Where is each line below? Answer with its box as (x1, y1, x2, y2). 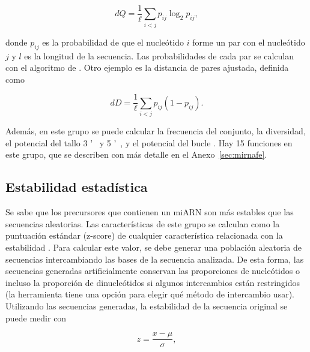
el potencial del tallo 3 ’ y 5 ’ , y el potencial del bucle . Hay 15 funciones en (5, 136, 293, 149)
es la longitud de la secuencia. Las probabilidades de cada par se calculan (24, 49, 294, 62)
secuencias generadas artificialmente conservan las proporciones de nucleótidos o (5, 264, 300, 277)
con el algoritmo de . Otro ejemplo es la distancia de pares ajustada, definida (5, 61, 289, 74)
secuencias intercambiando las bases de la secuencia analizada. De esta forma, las (5, 252, 304, 265)
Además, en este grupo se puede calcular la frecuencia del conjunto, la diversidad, (5, 125, 306, 137)
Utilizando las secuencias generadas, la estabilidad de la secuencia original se (5, 299, 288, 312)
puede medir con (5, 311, 67, 324)
